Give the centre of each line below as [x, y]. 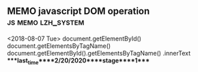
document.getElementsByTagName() [59, 46]
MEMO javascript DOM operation [79, 11]
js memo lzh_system [46, 22]
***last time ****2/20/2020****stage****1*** [79, 61]
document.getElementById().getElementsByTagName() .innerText [99, 53]
